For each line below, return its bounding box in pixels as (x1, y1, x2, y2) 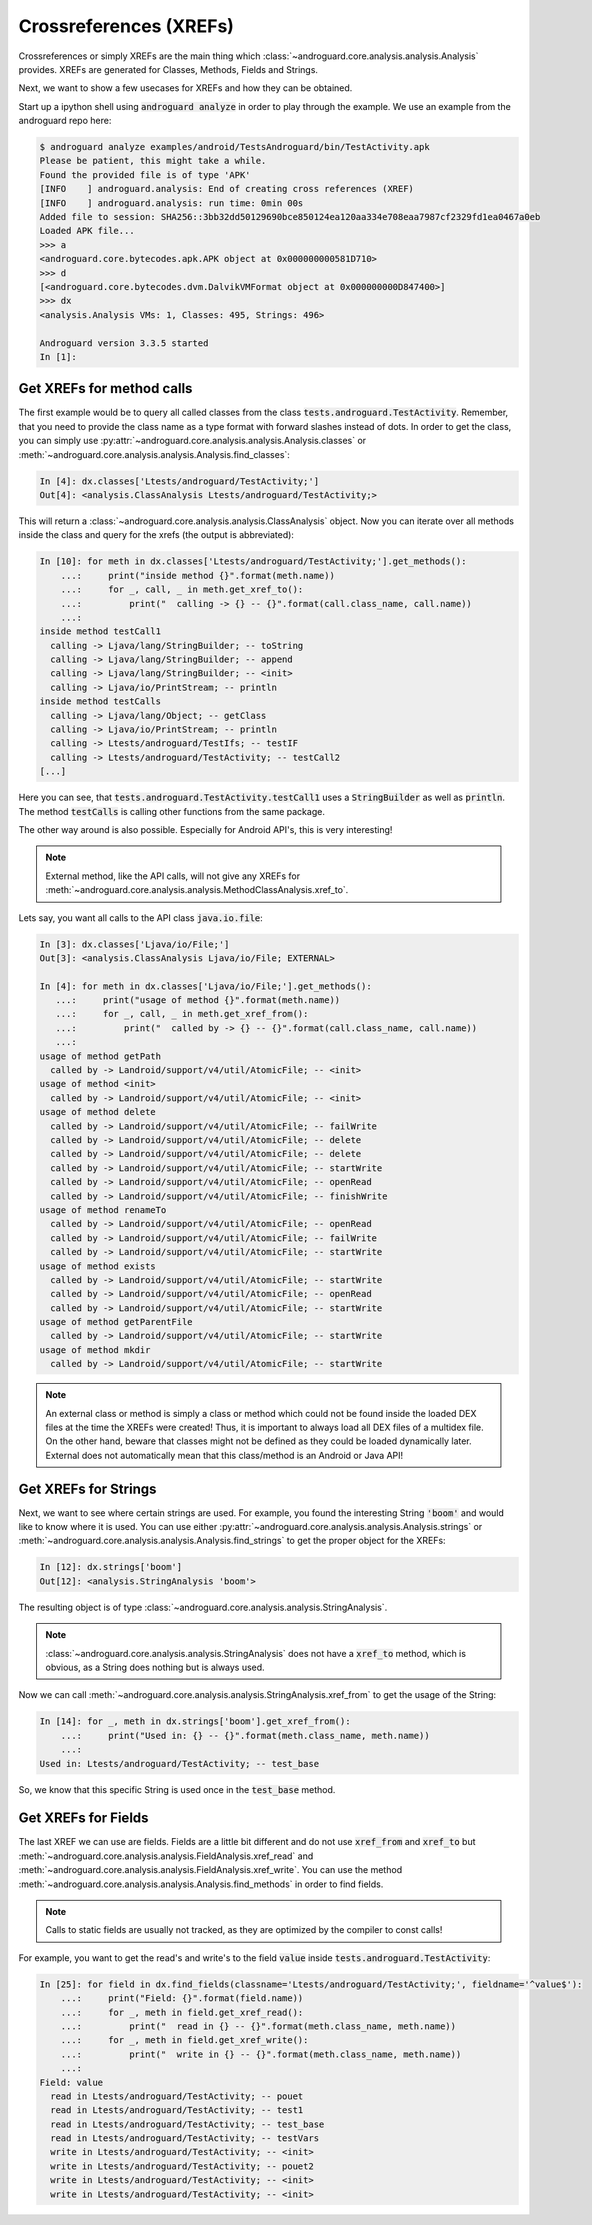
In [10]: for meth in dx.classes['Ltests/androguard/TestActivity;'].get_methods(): (39, 556, 467, 567)
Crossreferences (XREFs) (18, 15, 235, 37)
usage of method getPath (39, 1050, 162, 1062)
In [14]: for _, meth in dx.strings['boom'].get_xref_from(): (39, 1716, 351, 1727)
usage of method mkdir (39, 1344, 151, 1355)
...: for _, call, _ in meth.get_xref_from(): (55, 1008, 309, 1020)
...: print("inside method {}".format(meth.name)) (60, 570, 335, 581)
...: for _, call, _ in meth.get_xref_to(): (60, 584, 304, 595)
